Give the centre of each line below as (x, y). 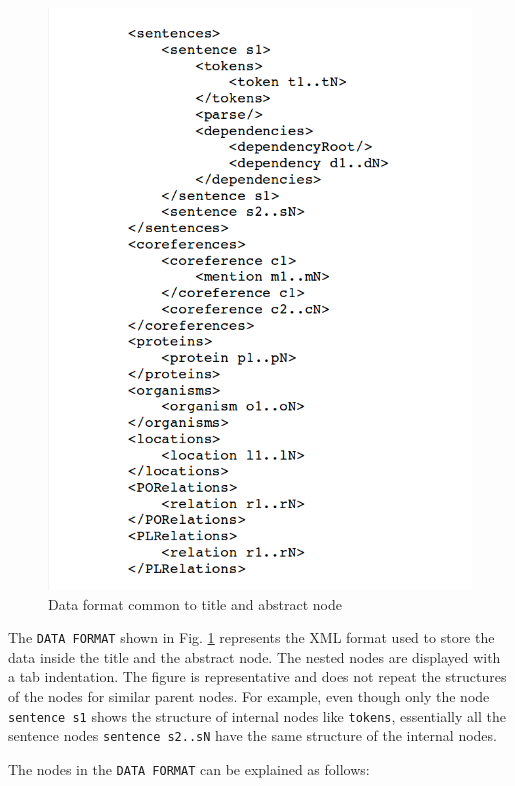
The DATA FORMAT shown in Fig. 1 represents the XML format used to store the (251, 637)
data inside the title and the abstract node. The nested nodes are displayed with (254, 656)
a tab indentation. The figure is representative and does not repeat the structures (257, 676)
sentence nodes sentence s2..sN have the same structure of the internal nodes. (252, 735)
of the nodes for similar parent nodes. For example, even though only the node (249, 695)
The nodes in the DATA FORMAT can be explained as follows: (189, 768)
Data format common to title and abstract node (195, 603)
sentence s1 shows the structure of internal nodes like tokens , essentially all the (257, 715)
